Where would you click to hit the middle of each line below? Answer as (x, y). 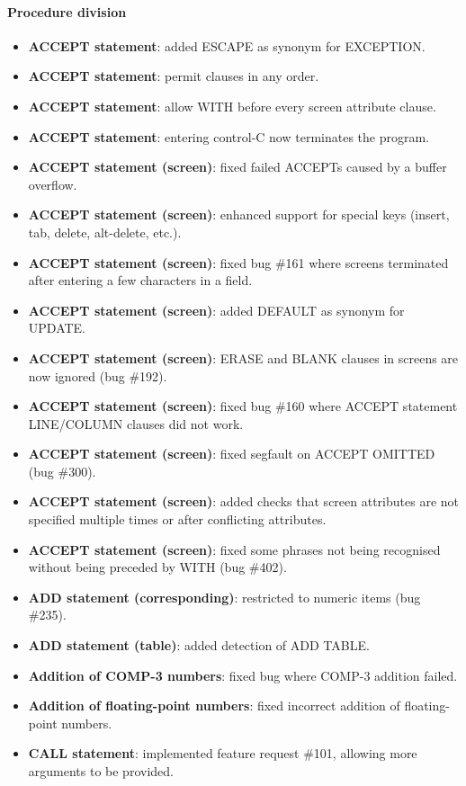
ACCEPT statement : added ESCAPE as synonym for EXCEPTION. (227, 45)
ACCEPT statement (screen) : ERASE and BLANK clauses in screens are (243, 357)
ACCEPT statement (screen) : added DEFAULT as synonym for (216, 310)
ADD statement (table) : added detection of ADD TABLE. (199, 645)
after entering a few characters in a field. (140, 280)
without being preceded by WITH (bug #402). (157, 567)
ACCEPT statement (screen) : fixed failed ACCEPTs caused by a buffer (237, 167)
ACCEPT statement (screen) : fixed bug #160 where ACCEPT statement (243, 406)
